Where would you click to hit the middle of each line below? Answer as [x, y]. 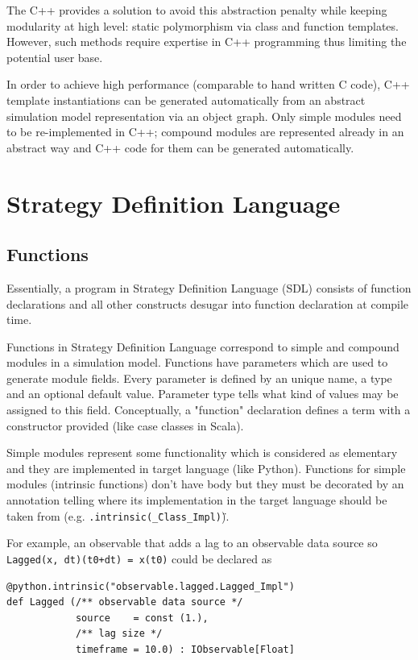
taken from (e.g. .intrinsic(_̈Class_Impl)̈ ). [118, 515]
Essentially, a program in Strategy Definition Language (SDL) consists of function [209, 287]
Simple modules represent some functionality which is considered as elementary [202, 452]
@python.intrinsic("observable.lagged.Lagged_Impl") [151, 586]
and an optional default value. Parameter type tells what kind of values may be [203, 394]
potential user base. [55, 57]
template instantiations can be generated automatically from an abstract [186, 100]
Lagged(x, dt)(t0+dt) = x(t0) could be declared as [139, 558]
